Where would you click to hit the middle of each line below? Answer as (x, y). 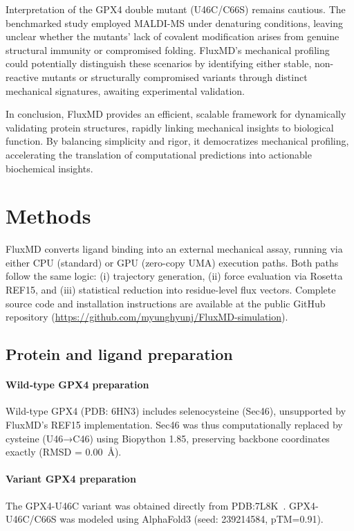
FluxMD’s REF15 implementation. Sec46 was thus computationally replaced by (174, 424)
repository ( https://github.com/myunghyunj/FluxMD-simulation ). (147, 317)
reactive (22, 76)
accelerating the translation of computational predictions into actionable (159, 154)
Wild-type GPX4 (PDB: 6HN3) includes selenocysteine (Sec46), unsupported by (176, 411)
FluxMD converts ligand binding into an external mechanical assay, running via (174, 249)
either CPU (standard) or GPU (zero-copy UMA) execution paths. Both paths (172, 262)
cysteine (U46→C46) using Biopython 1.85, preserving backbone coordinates (168, 438)
